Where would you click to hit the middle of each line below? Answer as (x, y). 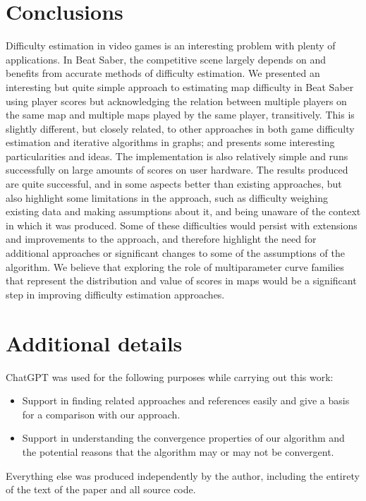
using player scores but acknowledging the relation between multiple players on (176, 101)
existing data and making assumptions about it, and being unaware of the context (183, 211)
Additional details (94, 343)
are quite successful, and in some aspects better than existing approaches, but (174, 184)
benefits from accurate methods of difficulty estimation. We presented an (163, 73)
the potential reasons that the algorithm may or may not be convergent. (178, 451)
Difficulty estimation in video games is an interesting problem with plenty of (171, 46)
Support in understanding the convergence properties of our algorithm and (183, 438)
